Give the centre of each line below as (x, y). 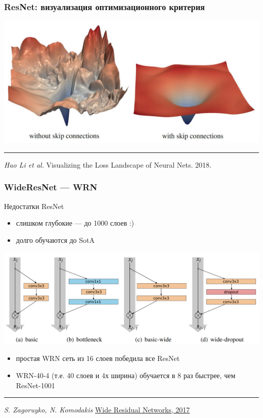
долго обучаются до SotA (55, 240)
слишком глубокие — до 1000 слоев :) (75, 223)
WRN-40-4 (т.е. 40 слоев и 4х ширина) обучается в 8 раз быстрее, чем (126, 375)
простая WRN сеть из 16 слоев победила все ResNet (98, 358)
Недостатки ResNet (34, 206)
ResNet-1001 (35, 385)
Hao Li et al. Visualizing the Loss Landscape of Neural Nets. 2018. (108, 164)
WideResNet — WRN (51, 187)
